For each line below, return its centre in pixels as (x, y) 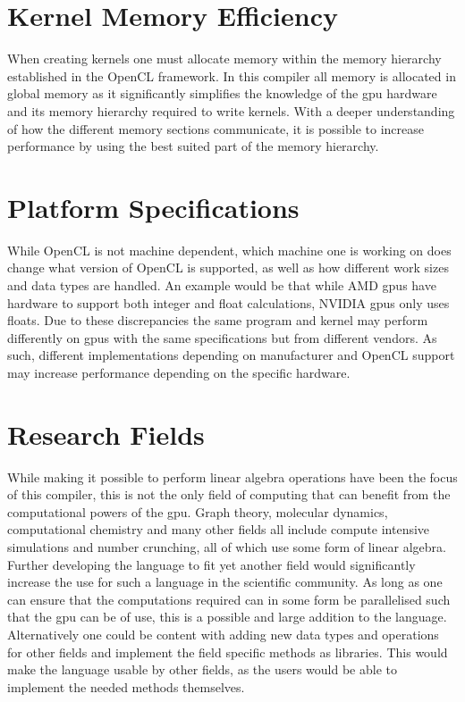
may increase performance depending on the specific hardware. (179, 372)
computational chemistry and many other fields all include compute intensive (219, 529)
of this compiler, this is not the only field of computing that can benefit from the (229, 494)
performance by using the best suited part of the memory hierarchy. (193, 146)
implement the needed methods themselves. (126, 686)
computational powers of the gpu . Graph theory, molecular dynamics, (198, 511)
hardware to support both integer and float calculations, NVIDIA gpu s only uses (228, 302)
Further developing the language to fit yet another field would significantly (211, 564)
